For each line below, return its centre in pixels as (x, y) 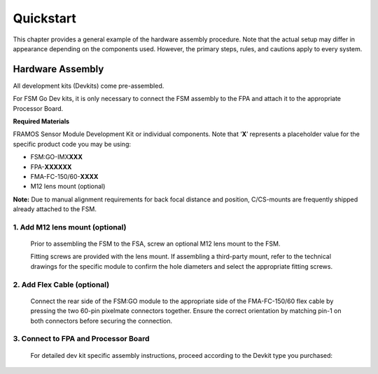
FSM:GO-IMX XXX (57, 157)
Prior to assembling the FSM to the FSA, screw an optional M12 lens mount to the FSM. (155, 244)
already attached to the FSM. (55, 209)
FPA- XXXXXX (51, 167)
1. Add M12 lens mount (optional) (70, 227)
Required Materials (41, 121)
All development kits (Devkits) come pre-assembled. (89, 86)
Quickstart (45, 18)
